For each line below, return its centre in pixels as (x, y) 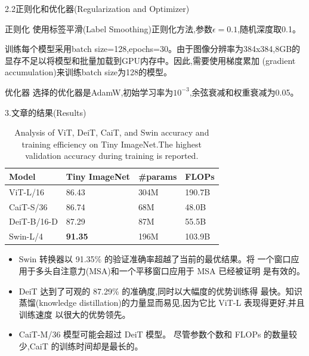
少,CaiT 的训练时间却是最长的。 (81, 346)
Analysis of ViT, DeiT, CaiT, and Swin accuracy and (112, 132)
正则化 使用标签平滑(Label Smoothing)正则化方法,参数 (109, 28)
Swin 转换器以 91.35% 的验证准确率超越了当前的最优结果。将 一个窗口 (155, 259)
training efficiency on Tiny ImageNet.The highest (112, 144)
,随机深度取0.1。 (269, 28)
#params (157, 176)
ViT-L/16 (27, 191)
